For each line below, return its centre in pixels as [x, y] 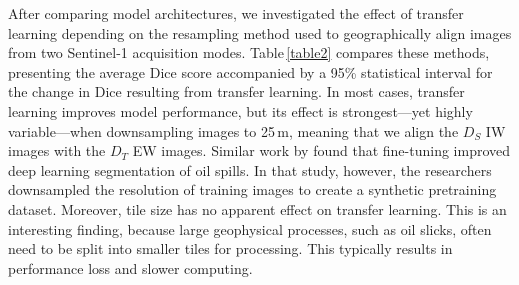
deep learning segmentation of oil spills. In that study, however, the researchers [250, 169]
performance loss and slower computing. [130, 267]
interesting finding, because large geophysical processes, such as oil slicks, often [250, 228]
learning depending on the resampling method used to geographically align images [260, 32]
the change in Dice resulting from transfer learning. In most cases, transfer [236, 91]
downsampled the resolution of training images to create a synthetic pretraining [252, 189]
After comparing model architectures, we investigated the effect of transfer [236, 13]
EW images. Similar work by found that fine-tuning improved [321, 150]
